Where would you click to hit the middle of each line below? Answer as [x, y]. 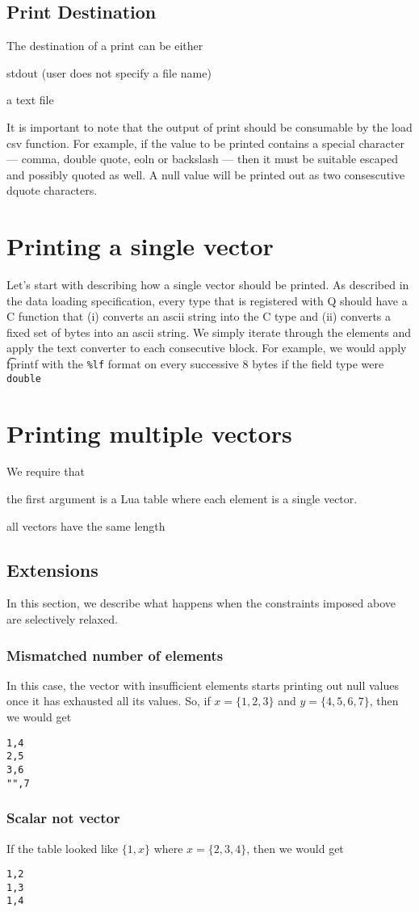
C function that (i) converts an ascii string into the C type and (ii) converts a [199, 316]
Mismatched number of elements [115, 655]
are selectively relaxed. [62, 619]
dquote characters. [52, 190]
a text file [30, 100]
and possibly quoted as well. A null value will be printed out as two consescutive [206, 174]
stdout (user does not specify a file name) [109, 72]
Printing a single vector [140, 246]
